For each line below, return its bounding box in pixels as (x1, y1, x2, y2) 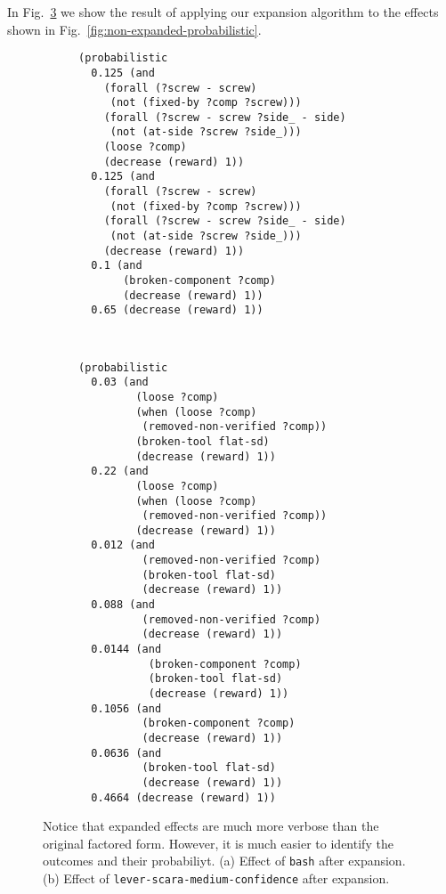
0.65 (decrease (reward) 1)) (91, 304, 264, 317)
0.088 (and (91, 598, 155, 612)
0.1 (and (91, 259, 142, 272)
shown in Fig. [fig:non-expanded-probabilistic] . (7, 20, 262, 38)
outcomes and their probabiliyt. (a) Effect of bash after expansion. (43, 851, 406, 870)
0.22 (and (91, 465, 149, 478)
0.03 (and (91, 376, 149, 389)
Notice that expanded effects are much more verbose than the (43, 817, 379, 835)
